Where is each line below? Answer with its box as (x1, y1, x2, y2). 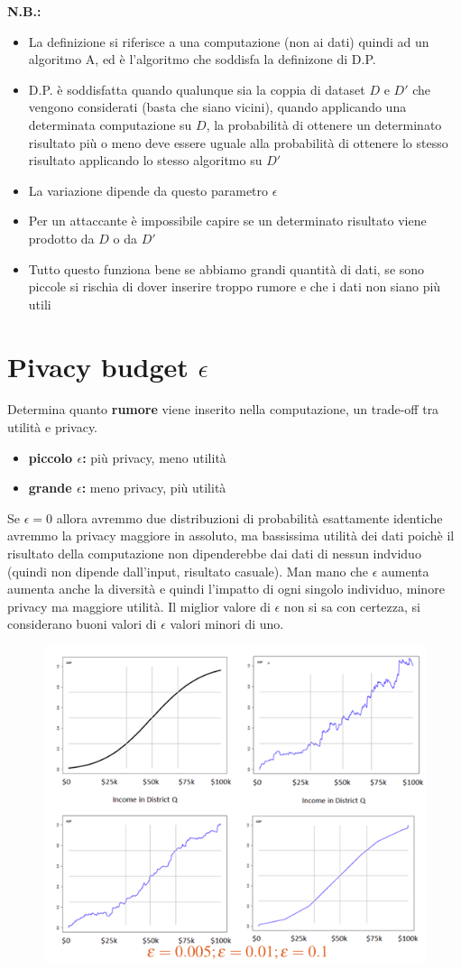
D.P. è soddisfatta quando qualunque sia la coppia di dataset (28, 79, 365, 98)
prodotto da (28, 228, 95, 247)
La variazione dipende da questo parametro (28, 180, 269, 199)
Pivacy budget (7, 347, 189, 384)
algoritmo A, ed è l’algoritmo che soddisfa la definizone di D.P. (28, 50, 376, 69)
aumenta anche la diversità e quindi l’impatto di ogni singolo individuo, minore (7, 579, 445, 598)
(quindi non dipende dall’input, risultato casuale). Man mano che (7, 561, 369, 580)
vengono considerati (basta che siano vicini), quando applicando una (28, 97, 407, 116)
